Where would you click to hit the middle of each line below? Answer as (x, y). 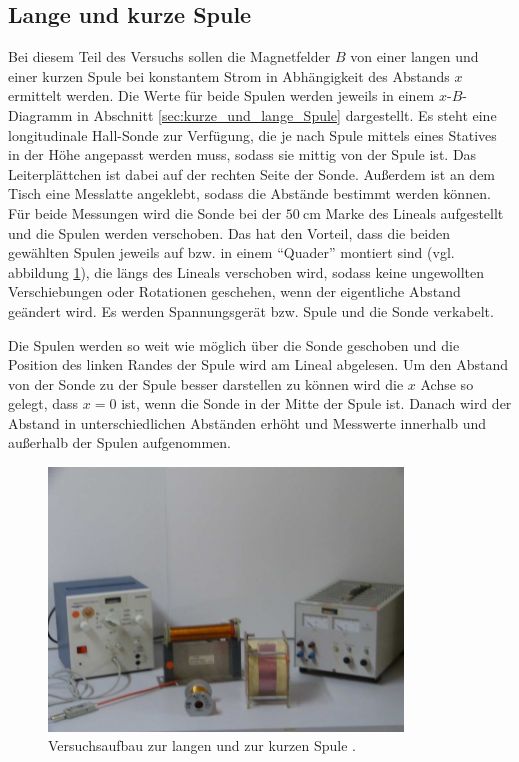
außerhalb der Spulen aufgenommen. (119, 442)
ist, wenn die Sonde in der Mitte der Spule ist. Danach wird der (316, 403)
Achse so (447, 383)
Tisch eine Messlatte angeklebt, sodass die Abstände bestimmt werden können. (249, 193)
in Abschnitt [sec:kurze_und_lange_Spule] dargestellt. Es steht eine (287, 114)
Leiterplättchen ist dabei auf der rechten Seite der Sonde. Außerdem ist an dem (252, 173)
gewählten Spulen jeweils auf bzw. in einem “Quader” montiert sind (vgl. (231, 252)
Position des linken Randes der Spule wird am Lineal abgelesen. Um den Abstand (258, 364)
